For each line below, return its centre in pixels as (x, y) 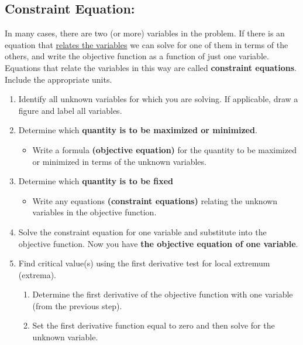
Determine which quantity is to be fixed (96, 181)
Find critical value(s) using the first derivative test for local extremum (144, 263)
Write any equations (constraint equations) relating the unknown (155, 200)
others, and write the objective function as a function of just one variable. (137, 56)
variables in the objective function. (94, 212)
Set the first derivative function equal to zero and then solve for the (154, 325)
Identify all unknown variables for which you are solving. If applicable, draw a (158, 99)
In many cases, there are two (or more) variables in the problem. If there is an (145, 33)
